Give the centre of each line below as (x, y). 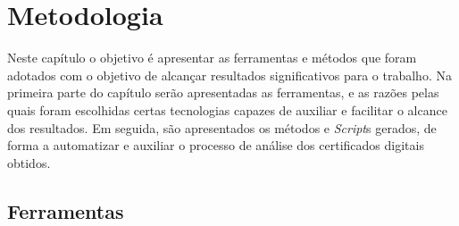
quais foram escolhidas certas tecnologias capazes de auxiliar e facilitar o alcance (227, 109)
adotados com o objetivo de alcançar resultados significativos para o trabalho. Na (229, 75)
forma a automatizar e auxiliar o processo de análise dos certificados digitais (216, 145)
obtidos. (29, 162)
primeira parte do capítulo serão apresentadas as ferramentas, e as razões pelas (223, 92)
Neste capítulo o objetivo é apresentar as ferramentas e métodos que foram (212, 58)
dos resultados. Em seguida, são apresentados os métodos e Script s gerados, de (222, 127)
